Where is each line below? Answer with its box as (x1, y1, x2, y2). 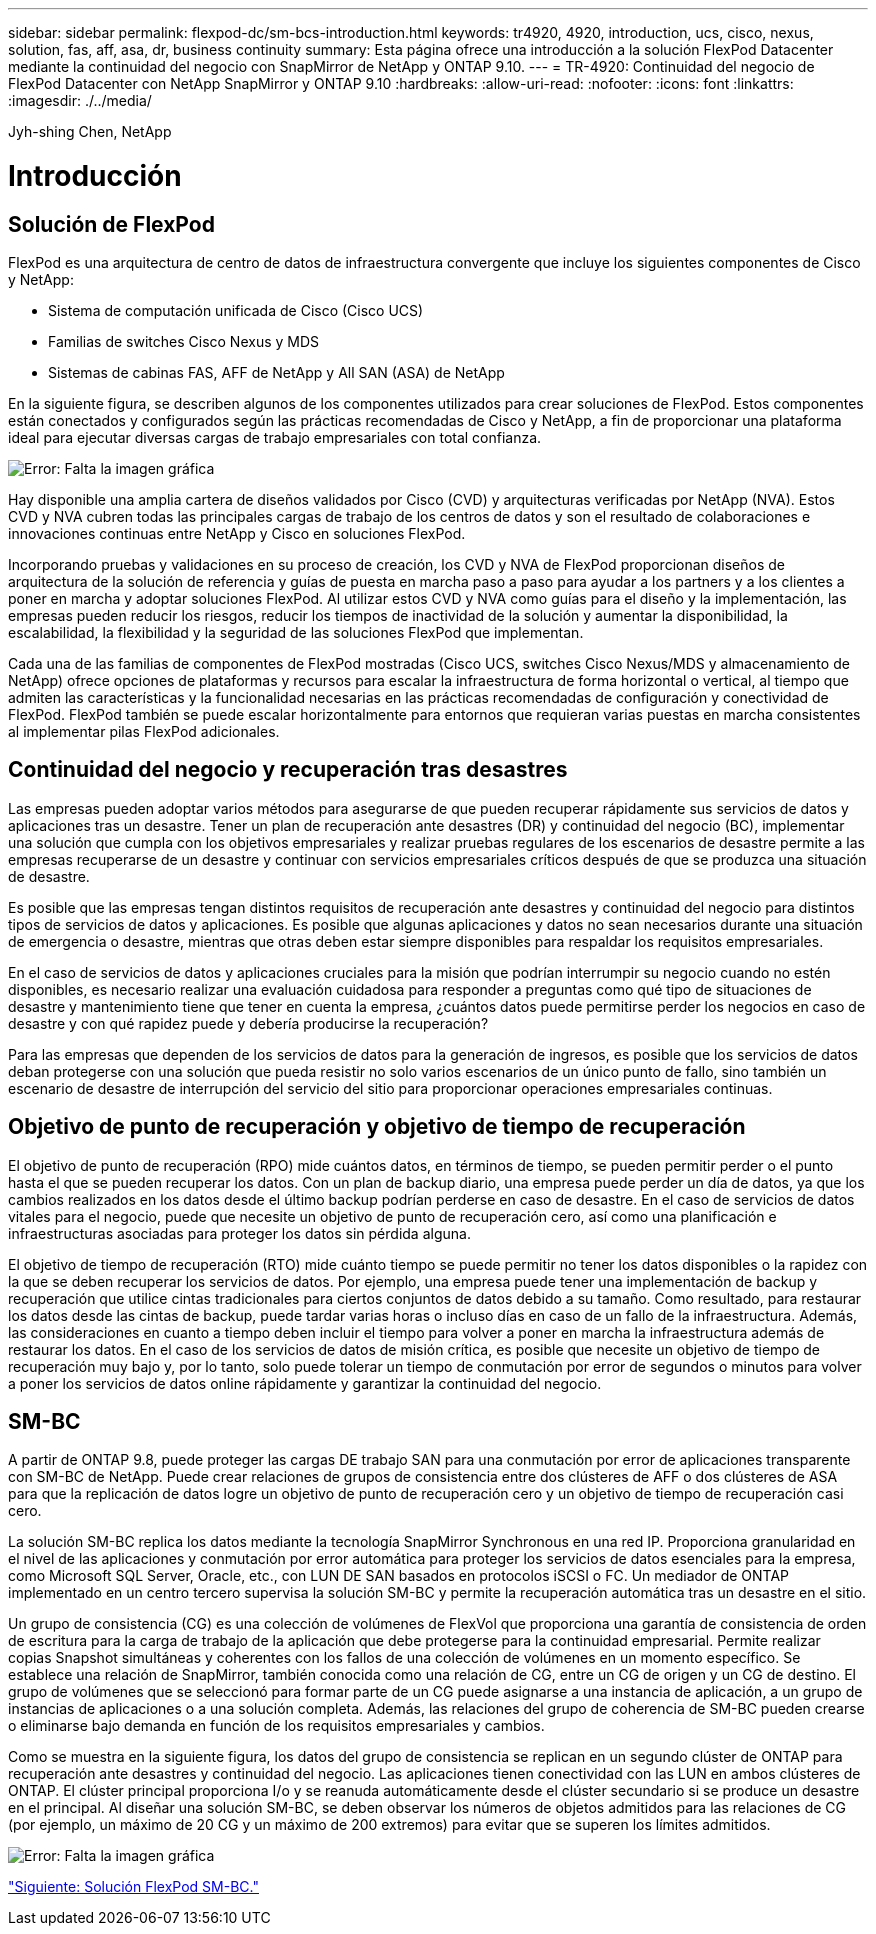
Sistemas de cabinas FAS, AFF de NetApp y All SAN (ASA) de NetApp (48, 363, 505, 381)
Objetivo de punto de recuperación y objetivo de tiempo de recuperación (8, 1114, 746, 1140)
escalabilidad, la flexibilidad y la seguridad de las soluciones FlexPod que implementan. (8, 623, 584, 641)
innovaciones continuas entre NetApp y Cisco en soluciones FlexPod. (8, 524, 466, 542)
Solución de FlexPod (8, 211, 215, 237)
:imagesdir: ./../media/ (8, 92, 152, 109)
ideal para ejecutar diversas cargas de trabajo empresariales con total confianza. (8, 428, 542, 446)
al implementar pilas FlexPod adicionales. (8, 722, 280, 740)
